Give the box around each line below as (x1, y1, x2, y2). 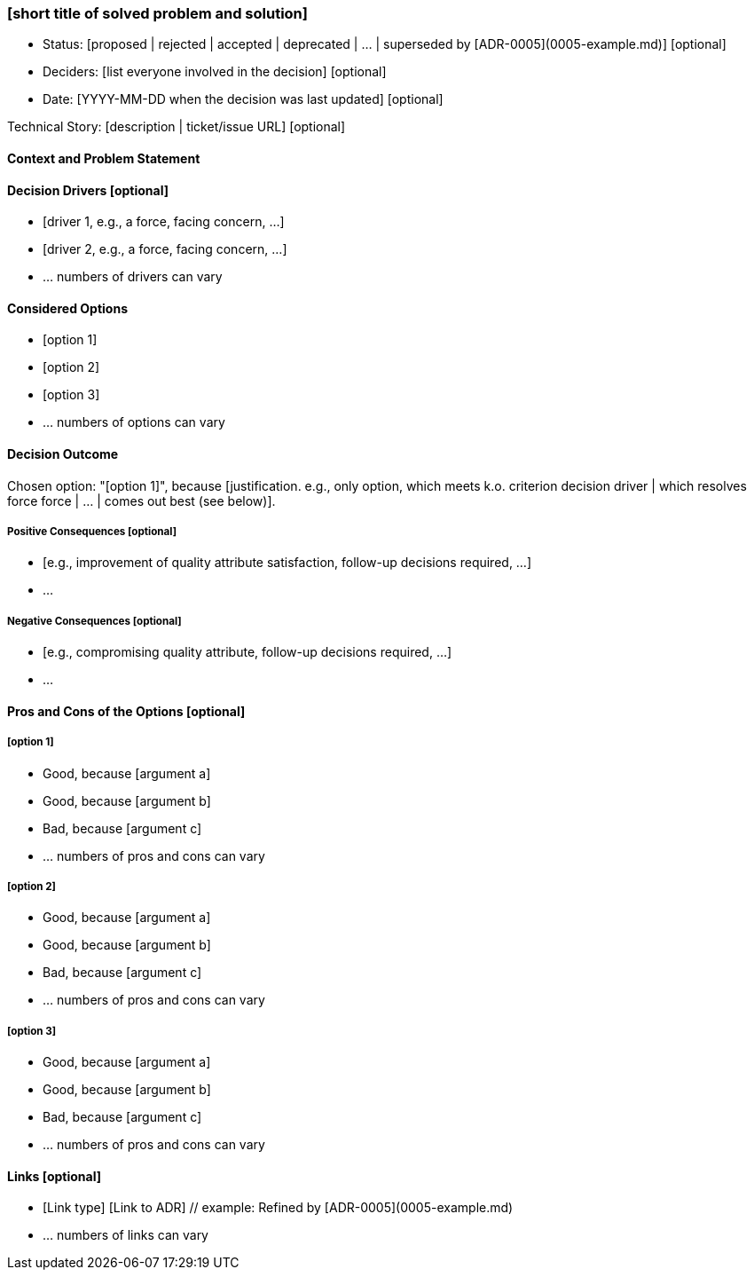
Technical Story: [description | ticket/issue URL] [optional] (7, 119, 346, 135)
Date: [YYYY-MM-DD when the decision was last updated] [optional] (43, 91, 444, 107)
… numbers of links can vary (43, 1227, 208, 1243)
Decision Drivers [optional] (7, 182, 169, 198)
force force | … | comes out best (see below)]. (7, 493, 276, 508)
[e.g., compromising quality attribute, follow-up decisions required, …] (43, 644, 452, 660)
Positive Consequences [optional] (7, 525, 177, 539)
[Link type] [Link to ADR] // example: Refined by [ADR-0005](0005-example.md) (43, 1200, 514, 1216)
